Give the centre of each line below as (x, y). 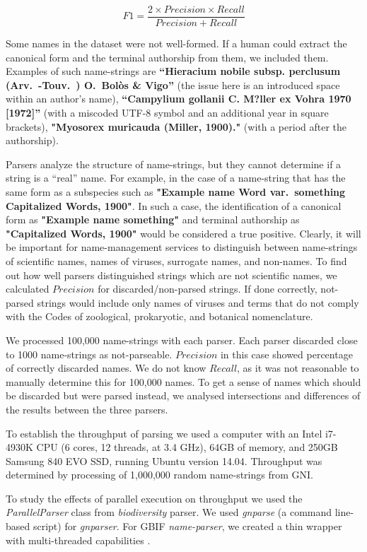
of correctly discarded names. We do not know (106, 368)
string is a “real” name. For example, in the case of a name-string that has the (176, 178)
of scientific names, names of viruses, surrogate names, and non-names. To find (176, 260)
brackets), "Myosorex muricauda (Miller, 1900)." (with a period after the (176, 126)
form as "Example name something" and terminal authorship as (153, 219)
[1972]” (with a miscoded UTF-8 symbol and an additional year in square (167, 113)
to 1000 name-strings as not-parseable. (89, 354)
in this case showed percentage (286, 354)
